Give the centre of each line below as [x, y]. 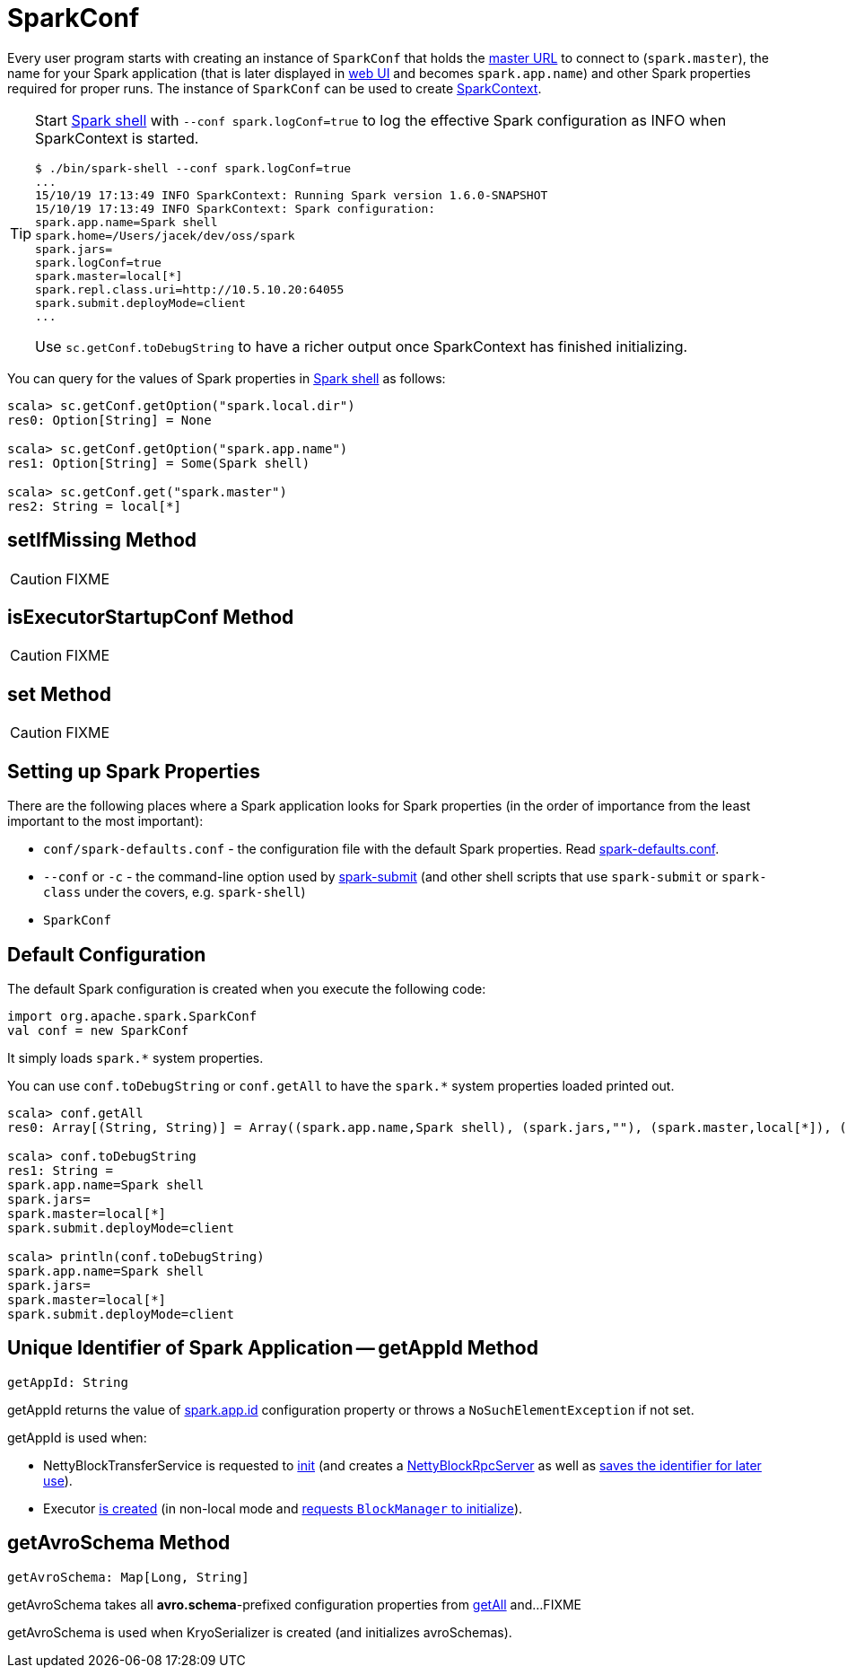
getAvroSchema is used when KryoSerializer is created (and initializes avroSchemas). [260, 1632]
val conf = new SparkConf [98, 1030]
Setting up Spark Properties [134, 771]
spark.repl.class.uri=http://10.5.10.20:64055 [190, 289]
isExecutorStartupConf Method [151, 618]
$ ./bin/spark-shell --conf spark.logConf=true [193, 168]
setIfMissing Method [102, 540]
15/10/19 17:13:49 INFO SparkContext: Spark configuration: [236, 208]
